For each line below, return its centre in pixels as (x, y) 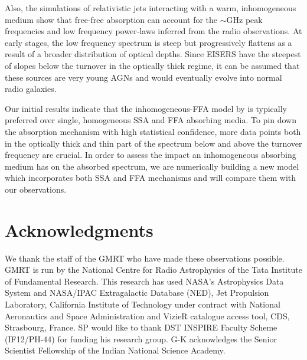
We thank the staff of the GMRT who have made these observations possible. (145, 258)
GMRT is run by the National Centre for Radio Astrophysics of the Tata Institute (153, 270)
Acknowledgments (79, 229)
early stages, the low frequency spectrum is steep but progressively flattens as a (148, 42)
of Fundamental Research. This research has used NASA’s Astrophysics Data (144, 281)
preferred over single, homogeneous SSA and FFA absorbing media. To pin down (151, 120)
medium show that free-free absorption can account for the (111, 19)
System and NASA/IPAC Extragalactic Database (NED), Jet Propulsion (137, 293)
